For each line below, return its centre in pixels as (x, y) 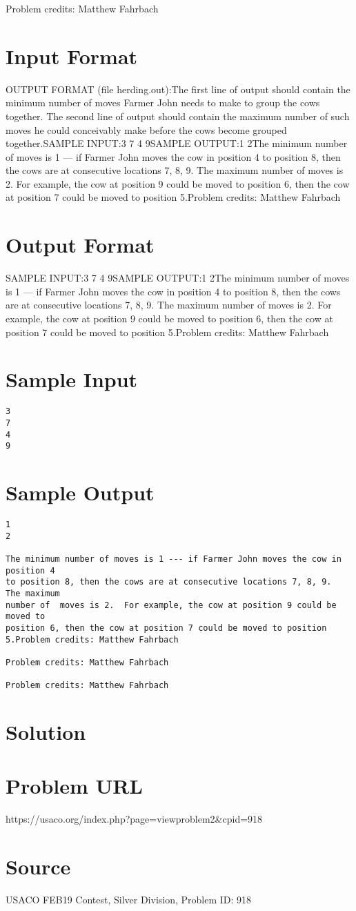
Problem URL (74, 786)
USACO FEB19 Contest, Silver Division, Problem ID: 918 (129, 900)
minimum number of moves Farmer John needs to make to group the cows (163, 102)
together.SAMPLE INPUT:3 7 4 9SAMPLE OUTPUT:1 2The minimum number (177, 143)
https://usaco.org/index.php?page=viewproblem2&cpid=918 (134, 819)
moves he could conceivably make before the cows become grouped (146, 129)
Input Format (72, 56)
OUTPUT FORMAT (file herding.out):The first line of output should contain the (178, 89)
